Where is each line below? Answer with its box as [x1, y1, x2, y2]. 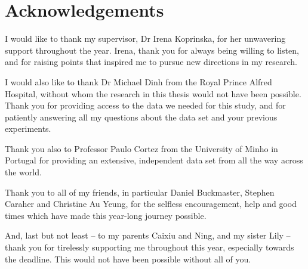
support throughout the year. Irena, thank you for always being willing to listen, [5, 44, 299, 56]
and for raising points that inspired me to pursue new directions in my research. [5, 55, 297, 68]
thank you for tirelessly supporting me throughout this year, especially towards [5, 241, 294, 253]
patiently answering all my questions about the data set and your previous [5, 110, 278, 123]
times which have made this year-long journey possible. [5, 209, 207, 221]
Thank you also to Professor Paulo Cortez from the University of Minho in [5, 142, 278, 154]
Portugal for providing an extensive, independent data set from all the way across [5, 154, 303, 166]
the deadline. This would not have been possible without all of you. [5, 252, 251, 265]
